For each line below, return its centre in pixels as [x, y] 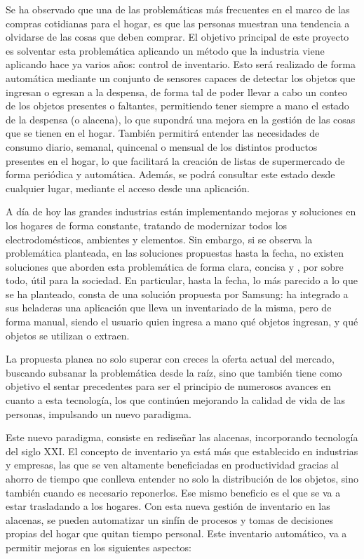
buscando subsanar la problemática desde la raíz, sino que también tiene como [174, 372]
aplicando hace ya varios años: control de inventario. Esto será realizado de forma [181, 64]
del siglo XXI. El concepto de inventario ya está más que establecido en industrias [182, 451]
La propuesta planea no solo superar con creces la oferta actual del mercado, [170, 359]
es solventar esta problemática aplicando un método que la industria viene [165, 50]
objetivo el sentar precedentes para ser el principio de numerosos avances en [168, 386]
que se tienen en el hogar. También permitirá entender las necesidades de [163, 133]
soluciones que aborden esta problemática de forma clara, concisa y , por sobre [175, 266]
